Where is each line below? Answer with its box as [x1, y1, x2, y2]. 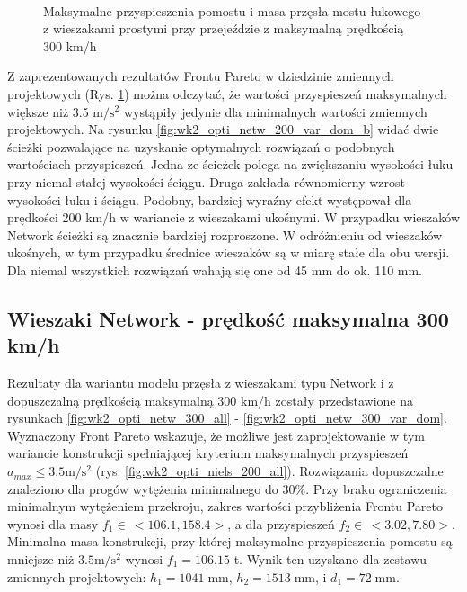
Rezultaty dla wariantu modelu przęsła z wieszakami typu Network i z [7, 373, 394, 392]
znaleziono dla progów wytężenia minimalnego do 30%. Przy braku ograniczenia [7, 479, 447, 498]
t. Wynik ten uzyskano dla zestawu [233, 550, 427, 569]
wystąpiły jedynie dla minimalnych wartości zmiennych [123, 102, 427, 121]
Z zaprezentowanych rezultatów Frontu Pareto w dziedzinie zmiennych [7, 67, 394, 85]
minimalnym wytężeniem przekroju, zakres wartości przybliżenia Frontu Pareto [7, 497, 443, 516]
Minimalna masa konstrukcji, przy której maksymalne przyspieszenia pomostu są [7, 532, 453, 551]
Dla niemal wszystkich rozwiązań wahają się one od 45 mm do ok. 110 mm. [7, 260, 423, 279]
